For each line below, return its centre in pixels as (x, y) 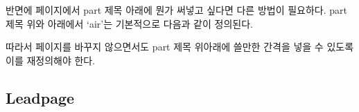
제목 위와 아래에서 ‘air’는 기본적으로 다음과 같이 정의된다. (129, 23)
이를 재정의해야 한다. (51, 60)
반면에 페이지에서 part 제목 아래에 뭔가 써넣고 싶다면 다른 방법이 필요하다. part (177, 10)
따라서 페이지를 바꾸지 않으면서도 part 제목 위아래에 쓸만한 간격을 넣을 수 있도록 (180, 47)
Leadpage (40, 97)
